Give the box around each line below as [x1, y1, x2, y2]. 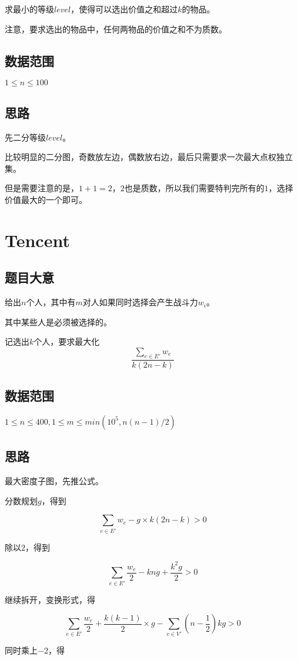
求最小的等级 [5, 3, 54, 15]
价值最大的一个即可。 [5, 193, 87, 205]
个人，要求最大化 [34, 335, 100, 348]
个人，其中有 [26, 296, 76, 308]
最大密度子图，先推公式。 [5, 475, 103, 487]
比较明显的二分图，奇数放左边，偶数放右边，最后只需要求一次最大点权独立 [5, 151, 293, 163]
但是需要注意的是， [5, 182, 79, 194]
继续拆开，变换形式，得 [5, 593, 95, 605]
